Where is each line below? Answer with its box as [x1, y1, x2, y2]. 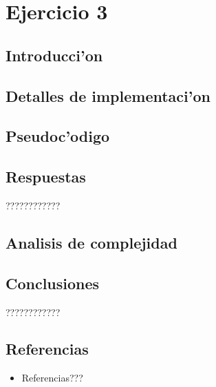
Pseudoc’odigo [6, 125, 110, 147]
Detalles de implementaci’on [6, 85, 210, 106]
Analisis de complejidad [6, 231, 177, 253]
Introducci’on [6, 44, 103, 65]
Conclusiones [6, 272, 100, 293]
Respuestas [6, 166, 86, 187]
